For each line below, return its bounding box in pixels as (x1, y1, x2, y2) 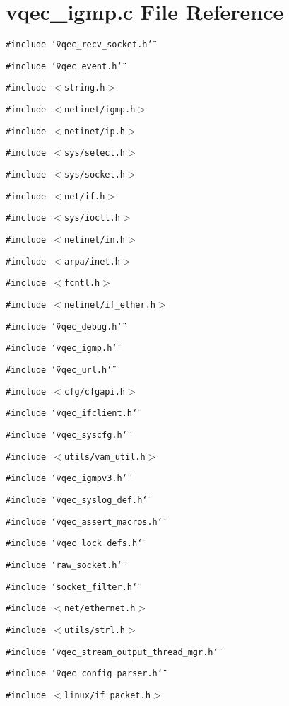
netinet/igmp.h (64, 105, 136, 115)
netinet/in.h (64, 235, 125, 245)
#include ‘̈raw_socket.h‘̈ (6, 560, 122, 570)
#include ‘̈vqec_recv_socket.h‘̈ (6, 40, 153, 50)
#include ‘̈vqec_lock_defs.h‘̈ (6, 538, 143, 549)
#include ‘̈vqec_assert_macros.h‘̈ (6, 516, 163, 527)
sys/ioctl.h (64, 213, 120, 224)
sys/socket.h (64, 170, 125, 180)
